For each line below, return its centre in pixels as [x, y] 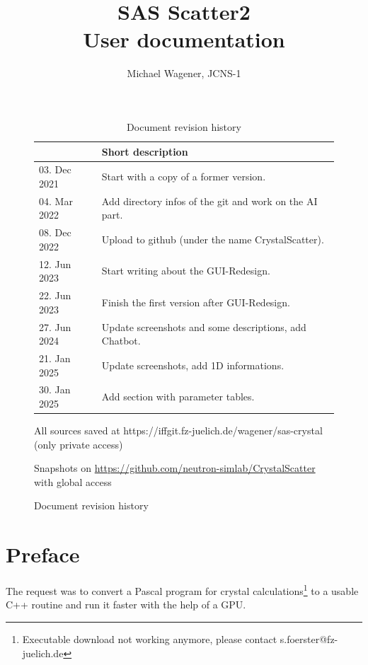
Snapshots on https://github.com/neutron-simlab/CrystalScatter [175, 468]
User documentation [184, 39]
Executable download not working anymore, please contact [150, 639]
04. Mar [56, 201]
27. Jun [55, 326]
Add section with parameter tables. [178, 397]
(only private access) [79, 444]
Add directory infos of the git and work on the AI [209, 201]
